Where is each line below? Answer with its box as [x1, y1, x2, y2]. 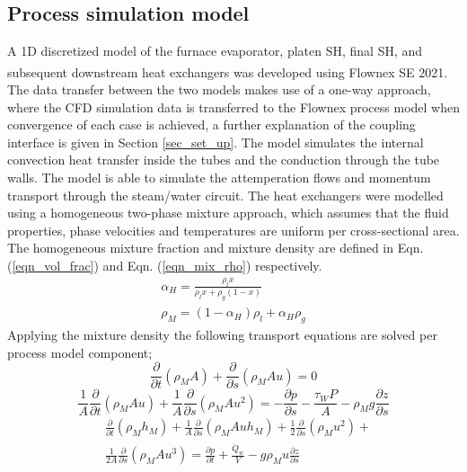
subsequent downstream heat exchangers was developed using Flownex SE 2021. [7, 62, 448, 81]
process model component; [7, 343, 153, 361]
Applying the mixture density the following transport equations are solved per [7, 325, 437, 343]
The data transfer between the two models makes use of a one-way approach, [7, 80, 431, 99]
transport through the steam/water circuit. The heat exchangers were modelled [7, 185, 444, 204]
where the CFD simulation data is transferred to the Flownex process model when [7, 97, 460, 116]
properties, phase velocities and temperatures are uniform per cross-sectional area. [7, 220, 460, 239]
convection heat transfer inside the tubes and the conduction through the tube [7, 150, 440, 169]
